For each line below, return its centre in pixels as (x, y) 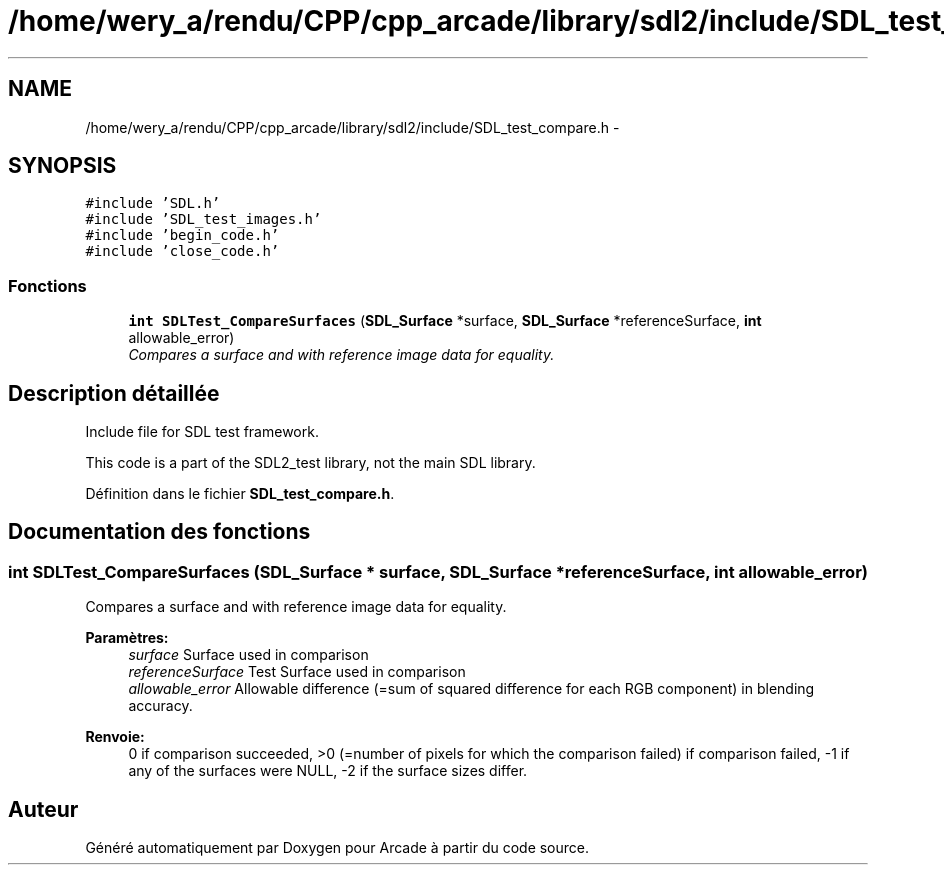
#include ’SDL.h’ (153, 203)
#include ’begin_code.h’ (182, 235)
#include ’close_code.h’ (182, 251)
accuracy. (160, 706)
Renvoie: (115, 737)
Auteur (43, 809)
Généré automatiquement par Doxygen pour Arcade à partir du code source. (337, 848)
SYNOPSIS (62, 166)
